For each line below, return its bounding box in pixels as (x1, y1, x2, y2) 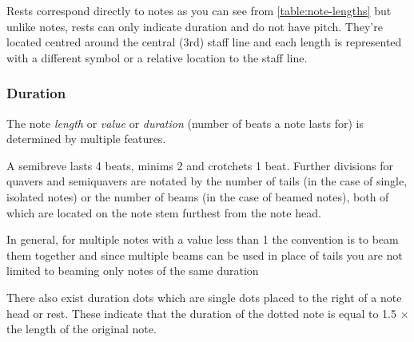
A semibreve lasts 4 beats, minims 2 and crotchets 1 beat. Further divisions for (6, 157, 393, 173)
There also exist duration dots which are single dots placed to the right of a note (6, 288, 402, 305)
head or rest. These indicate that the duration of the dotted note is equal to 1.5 (6, 304, 397, 321)
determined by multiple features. (6, 130, 166, 147)
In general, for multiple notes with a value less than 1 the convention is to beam (6, 231, 399, 248)
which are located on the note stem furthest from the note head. (6, 204, 321, 221)
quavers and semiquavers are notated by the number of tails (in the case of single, (6, 173, 408, 189)
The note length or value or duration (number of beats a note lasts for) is (6, 114, 364, 131)
